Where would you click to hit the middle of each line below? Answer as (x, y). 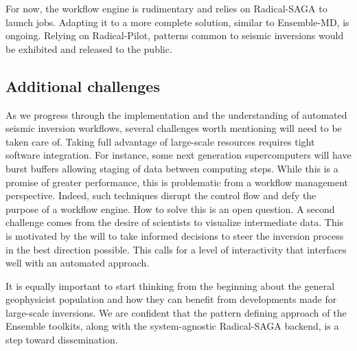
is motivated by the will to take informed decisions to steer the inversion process (175, 235)
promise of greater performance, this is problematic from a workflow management (177, 182)
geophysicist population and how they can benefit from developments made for (171, 299)
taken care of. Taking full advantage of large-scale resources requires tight (160, 141)
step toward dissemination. (62, 340)
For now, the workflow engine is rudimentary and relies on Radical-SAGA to (166, 8)
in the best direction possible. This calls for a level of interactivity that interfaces (176, 249)
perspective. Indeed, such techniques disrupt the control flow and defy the (161, 195)
